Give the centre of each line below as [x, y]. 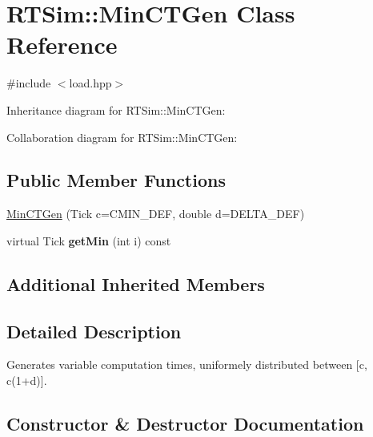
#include [29, 83]
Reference [62, 45]
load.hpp [90, 83]
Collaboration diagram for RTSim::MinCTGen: [122, 137]
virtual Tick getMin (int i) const [89, 240]
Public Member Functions [116, 180]
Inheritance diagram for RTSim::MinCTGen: [116, 109]
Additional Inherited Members [136, 283]
